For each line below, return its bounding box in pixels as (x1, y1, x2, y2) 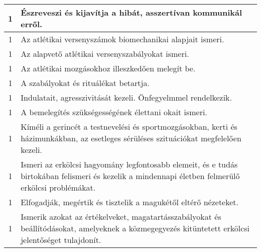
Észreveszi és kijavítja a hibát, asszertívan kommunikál (21, 7, 242, 18)
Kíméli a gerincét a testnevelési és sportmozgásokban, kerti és (21, 121, 237, 132)
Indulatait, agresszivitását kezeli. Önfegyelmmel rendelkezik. (21, 92, 232, 103)
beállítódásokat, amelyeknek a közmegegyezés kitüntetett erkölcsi (21, 222, 250, 234)
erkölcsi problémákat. (21, 182, 96, 193)
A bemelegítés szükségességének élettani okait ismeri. (21, 106, 207, 118)
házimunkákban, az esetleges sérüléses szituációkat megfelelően (21, 132, 241, 144)
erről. (21, 18, 43, 30)
